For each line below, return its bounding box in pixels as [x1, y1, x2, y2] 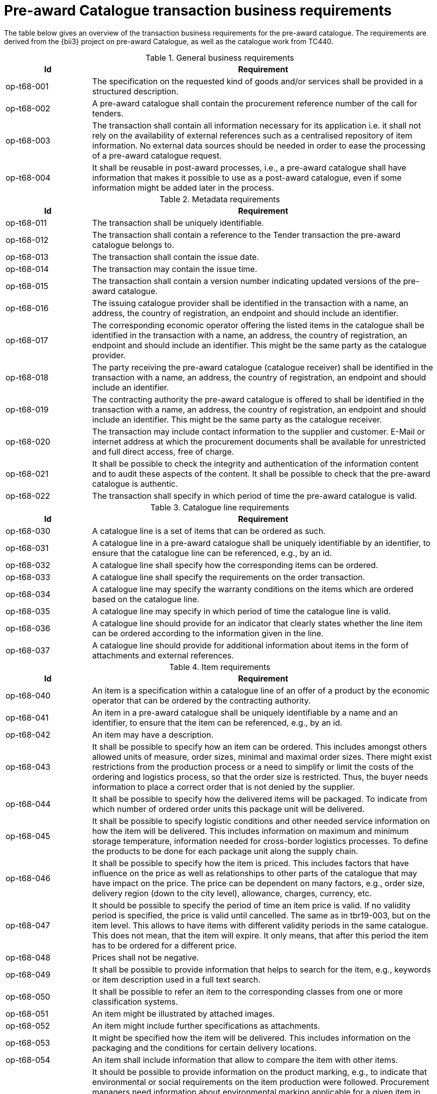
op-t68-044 [6, 798, 51, 809]
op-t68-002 [6, 103, 51, 113]
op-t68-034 [6, 589, 51, 599]
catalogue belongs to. [92, 239, 175, 250]
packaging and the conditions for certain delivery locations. [92, 1042, 317, 1053]
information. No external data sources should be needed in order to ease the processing [92, 140, 425, 151]
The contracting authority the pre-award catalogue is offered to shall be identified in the [92, 394, 424, 404]
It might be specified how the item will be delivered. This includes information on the [92, 1032, 411, 1043]
